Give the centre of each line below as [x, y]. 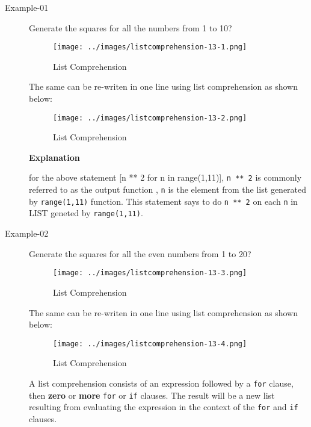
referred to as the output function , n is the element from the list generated [168, 189]
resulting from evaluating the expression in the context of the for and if [164, 407]
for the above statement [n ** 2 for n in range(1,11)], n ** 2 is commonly [165, 177]
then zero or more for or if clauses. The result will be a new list [152, 395]
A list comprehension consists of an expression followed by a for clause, [161, 383]
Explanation [54, 157]
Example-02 [27, 233]
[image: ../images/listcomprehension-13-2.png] [150, 118]
